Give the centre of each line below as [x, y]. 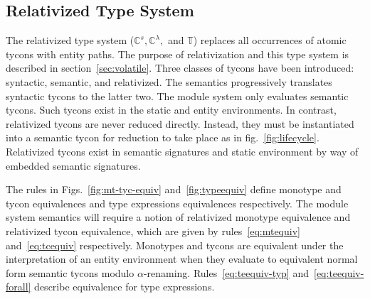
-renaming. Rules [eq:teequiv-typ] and [226, 272]
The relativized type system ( [70, 40]
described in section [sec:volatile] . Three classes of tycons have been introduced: [180, 68]
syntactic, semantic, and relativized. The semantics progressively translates [169, 81]
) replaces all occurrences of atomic [270, 40]
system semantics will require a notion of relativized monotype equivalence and [178, 217]
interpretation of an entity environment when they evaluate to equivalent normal [182, 259]
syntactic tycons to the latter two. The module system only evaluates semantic [177, 96]
